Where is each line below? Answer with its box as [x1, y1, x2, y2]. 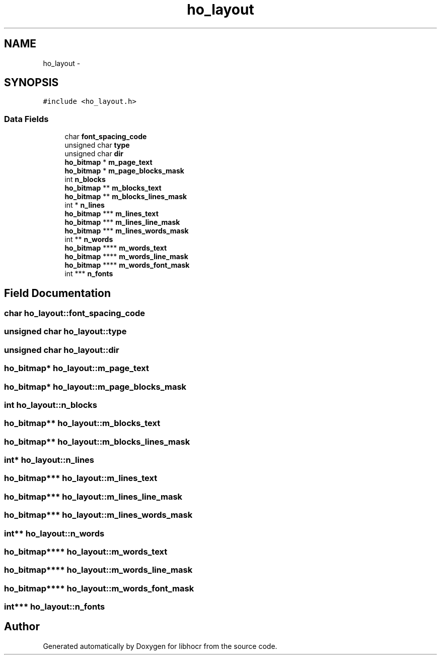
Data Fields [4, 113, 49, 124]
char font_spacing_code [64, 132, 147, 141]
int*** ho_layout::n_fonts [4, 602, 105, 612]
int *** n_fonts [64, 269, 113, 278]
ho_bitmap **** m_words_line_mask [64, 252, 188, 261]
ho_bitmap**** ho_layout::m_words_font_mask [4, 583, 194, 593]
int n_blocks [64, 175, 106, 184]
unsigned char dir [64, 149, 123, 158]
